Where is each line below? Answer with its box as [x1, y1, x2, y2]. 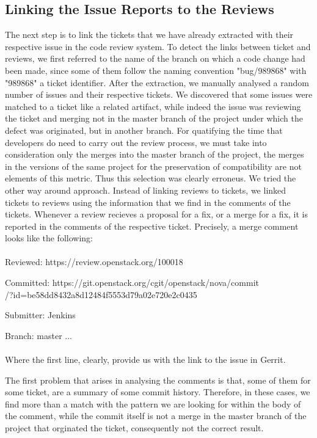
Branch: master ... [5, 329, 73, 341]
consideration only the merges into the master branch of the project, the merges [5, 148, 304, 161]
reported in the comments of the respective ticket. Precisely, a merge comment [5, 219, 299, 232]
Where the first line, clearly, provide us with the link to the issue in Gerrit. [5, 353, 286, 366]
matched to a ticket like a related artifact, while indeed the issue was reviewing [5, 100, 301, 112]
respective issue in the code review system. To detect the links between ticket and [5, 40, 311, 53]
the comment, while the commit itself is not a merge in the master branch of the [5, 409, 307, 422]
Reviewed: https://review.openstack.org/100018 [5, 255, 183, 268]
